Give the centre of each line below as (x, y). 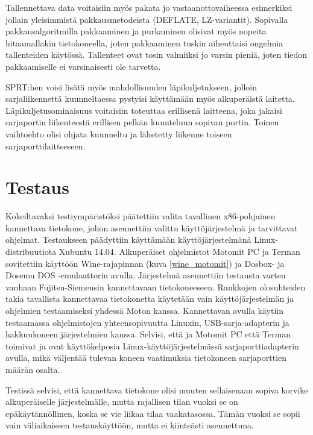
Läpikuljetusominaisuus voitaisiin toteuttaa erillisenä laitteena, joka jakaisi (144, 110)
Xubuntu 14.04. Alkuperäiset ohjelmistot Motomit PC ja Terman (179, 252)
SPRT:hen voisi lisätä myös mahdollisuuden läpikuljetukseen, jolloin (131, 86)
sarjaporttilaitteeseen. (46, 146)
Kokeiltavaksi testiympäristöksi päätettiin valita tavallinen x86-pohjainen (141, 216)
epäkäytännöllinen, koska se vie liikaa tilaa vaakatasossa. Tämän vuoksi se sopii (153, 413)
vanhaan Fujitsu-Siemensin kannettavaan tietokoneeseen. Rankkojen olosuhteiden (156, 286)
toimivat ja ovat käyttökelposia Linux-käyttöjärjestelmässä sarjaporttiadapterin (152, 346)
